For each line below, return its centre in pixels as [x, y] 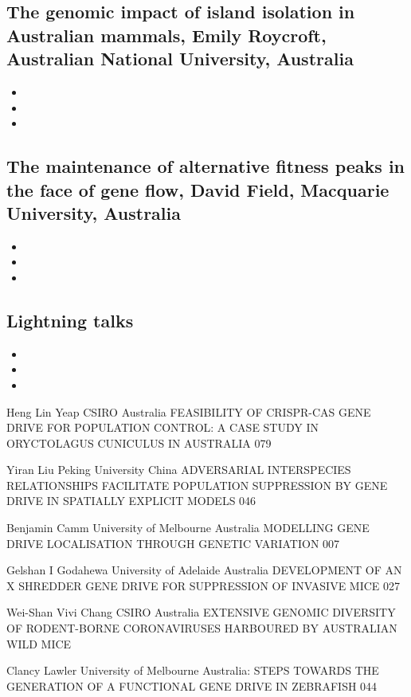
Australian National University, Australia [180, 59]
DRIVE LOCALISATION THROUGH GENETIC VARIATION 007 [173, 543]
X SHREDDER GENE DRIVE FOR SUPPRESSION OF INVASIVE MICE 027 [204, 585]
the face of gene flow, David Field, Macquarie [198, 189]
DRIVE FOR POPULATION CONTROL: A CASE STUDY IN [162, 427]
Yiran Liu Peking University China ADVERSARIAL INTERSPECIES [179, 470]
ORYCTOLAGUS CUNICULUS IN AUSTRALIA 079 [139, 442]
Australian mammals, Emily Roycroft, [166, 35]
